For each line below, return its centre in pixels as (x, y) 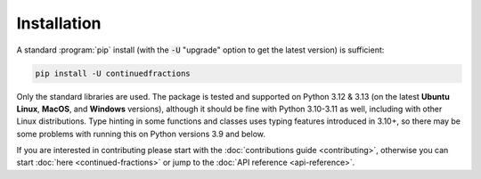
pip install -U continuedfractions (113, 73)
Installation (59, 23)
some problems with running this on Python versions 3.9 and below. (141, 134)
